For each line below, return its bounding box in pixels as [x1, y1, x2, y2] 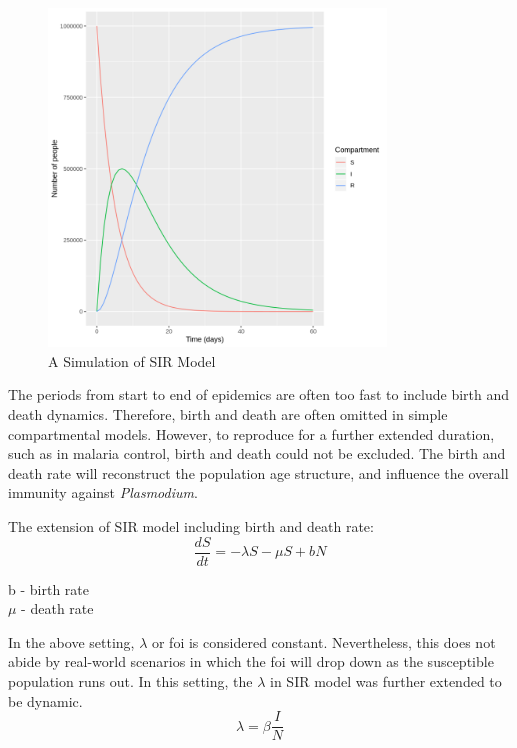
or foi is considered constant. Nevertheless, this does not [151, 631, 496, 652]
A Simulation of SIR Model [48, 350, 216, 371]
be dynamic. [8, 690, 83, 711]
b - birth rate [8, 578, 89, 599]
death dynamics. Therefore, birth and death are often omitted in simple [8, 403, 448, 424]
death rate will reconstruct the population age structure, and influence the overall [8, 462, 509, 483]
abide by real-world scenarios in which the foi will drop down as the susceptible [8, 651, 494, 672]
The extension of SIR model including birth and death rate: [8, 515, 374, 536]
